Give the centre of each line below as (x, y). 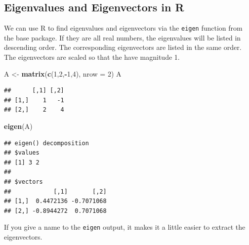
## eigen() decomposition (46, 143)
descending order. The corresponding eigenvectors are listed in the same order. (123, 47)
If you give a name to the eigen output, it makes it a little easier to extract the (125, 227)
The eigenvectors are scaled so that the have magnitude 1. (92, 57)
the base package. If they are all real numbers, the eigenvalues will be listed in (123, 37)
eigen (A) (18, 126)
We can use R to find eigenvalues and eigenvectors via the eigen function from (123, 28)
